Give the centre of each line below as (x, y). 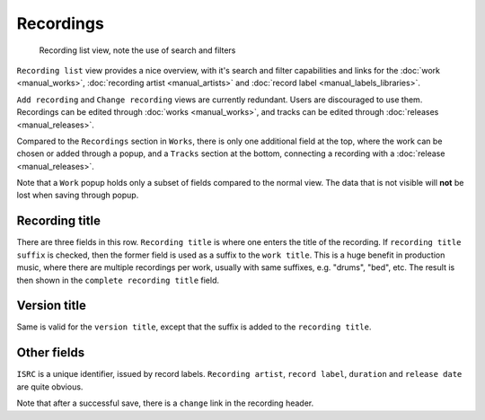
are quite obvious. (50, 387)
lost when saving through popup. (78, 195)
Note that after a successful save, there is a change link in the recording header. (165, 403)
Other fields (51, 353)
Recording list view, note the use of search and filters (137, 50)
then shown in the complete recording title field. (118, 280)
